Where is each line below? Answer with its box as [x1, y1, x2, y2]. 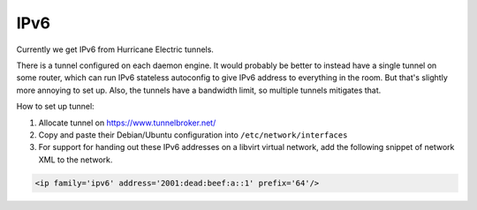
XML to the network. [38, 154, 113, 165]
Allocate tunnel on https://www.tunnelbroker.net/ [38, 117, 216, 128]
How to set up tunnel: [16, 101, 95, 112]
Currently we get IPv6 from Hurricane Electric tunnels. [16, 44, 214, 55]
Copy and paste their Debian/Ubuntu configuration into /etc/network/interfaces [38, 129, 348, 140]
